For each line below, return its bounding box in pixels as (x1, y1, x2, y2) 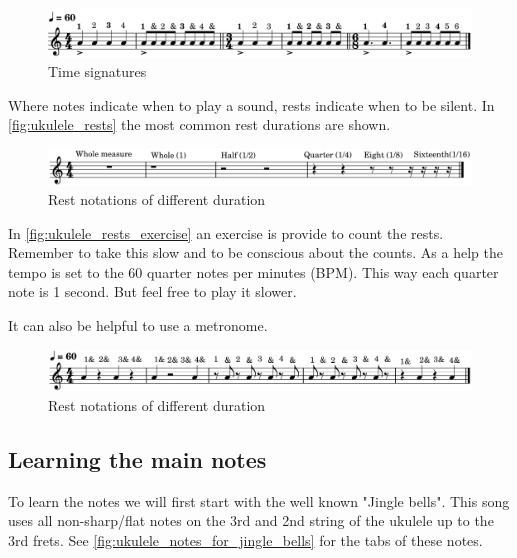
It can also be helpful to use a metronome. (8, 315, 268, 336)
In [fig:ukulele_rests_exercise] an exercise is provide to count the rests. (8, 222, 444, 243)
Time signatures (48, 61, 147, 82)
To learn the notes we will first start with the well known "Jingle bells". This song (8, 490, 510, 511)
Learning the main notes (8, 444, 267, 475)
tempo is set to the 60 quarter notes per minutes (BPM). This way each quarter (8, 261, 499, 282)
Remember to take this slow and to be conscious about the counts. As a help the (8, 242, 503, 263)
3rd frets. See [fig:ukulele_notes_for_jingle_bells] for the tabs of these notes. (8, 530, 483, 551)
